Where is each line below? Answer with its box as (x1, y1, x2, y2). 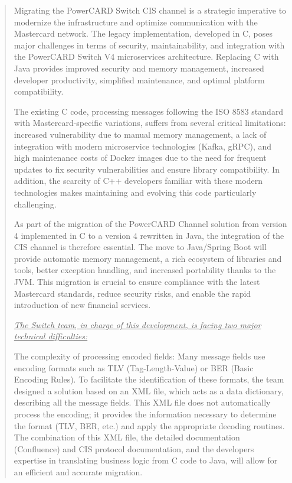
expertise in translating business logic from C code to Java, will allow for (14, 454, 278, 466)
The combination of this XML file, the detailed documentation (14, 431, 240, 443)
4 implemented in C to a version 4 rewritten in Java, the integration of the (14, 229, 284, 241)
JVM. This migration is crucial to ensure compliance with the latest (14, 275, 260, 288)
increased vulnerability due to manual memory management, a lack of (14, 128, 267, 140)
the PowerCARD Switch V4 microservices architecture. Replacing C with (14, 50, 279, 63)
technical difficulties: (14, 330, 88, 342)
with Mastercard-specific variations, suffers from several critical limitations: (14, 116, 286, 129)
